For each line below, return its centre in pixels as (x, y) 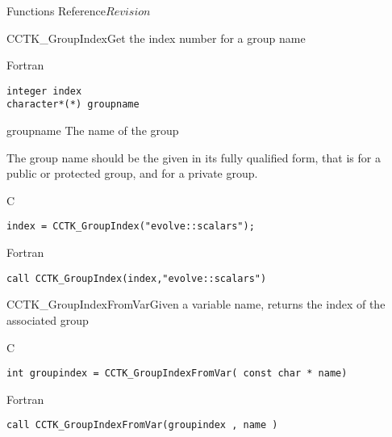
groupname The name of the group (93, 130)
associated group (48, 319)
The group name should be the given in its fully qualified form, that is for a (194, 157)
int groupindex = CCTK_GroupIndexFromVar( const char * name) (177, 374)
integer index (44, 91)
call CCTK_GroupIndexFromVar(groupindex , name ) (142, 425)
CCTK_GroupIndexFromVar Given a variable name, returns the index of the (196, 304)
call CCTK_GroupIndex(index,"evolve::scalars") (137, 278)
